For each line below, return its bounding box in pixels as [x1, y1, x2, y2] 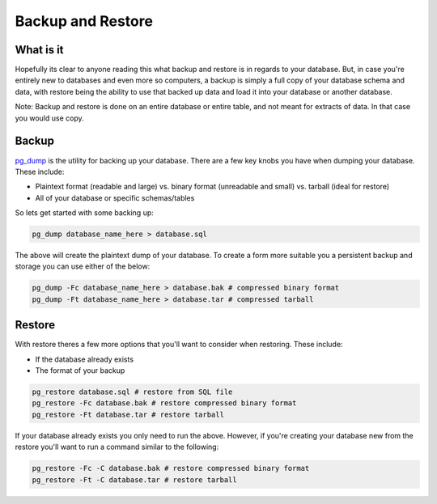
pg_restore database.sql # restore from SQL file [32, 388, 233, 396]
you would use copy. [15, 113, 84, 123]
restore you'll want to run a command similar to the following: [15, 442, 219, 452]
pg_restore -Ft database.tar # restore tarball [32, 409, 224, 419]
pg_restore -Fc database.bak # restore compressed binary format [32, 399, 297, 408]
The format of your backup [35, 366, 125, 375]
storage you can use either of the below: [15, 261, 151, 271]
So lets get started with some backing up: [15, 208, 154, 218]
